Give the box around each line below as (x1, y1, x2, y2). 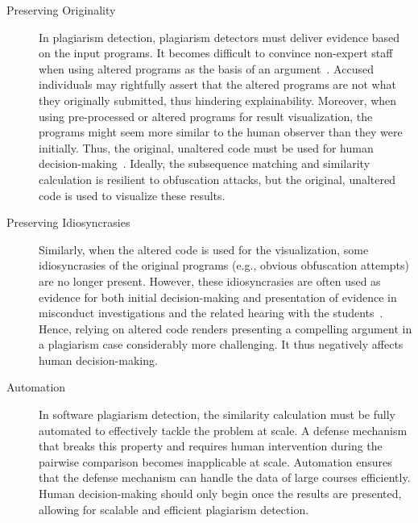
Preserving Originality (6, 2, 116, 18)
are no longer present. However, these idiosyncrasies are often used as (39, 272, 381, 289)
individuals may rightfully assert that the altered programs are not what (39, 76, 396, 93)
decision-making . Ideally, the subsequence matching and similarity (39, 155, 370, 172)
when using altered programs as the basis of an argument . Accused (39, 60, 374, 77)
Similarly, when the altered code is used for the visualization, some (39, 241, 369, 257)
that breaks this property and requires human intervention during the (39, 437, 383, 454)
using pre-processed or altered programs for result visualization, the (39, 107, 373, 124)
